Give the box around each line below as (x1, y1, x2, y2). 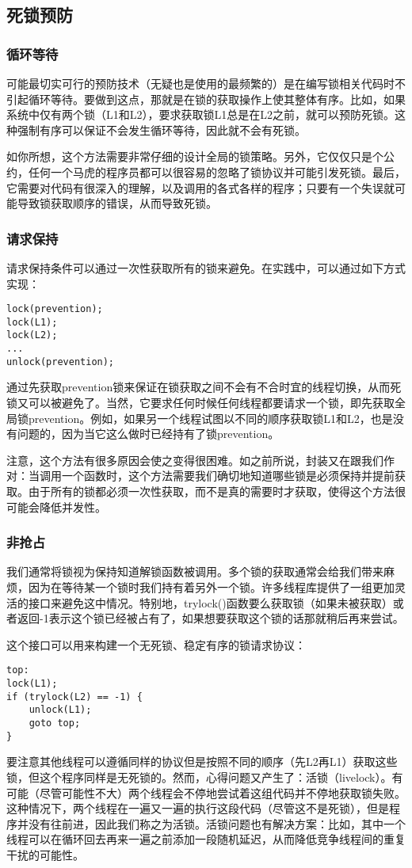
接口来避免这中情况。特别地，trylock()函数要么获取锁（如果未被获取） (28, 594, 393, 611)
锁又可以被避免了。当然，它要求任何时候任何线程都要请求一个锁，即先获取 (6, 394, 395, 411)
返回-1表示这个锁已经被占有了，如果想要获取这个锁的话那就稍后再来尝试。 (17, 610, 404, 626)
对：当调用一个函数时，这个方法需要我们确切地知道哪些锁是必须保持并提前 (6, 467, 395, 484)
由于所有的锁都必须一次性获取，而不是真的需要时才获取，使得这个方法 (28, 483, 395, 499)
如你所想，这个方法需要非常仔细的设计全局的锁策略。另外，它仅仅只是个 (6, 148, 383, 165)
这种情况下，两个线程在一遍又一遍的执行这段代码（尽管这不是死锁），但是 (6, 800, 389, 817)
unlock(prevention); (6, 356, 115, 367)
